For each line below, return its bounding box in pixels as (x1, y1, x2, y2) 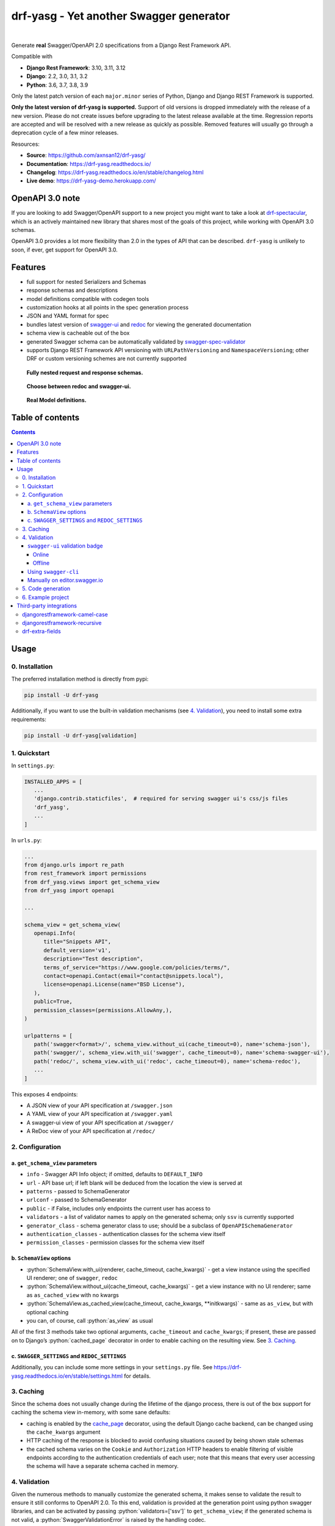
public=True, (34, 998, 73, 1005)
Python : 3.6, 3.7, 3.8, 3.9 (26, 81, 88, 89)
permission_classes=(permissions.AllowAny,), (34, 1007, 173, 1013)
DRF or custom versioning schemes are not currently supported (26, 355, 187, 363)
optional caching (26, 1308, 69, 1315)
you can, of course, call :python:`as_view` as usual (26, 1317, 153, 1325)
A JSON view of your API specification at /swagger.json (26, 1102, 173, 1109)
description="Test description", (43, 955, 143, 963)
